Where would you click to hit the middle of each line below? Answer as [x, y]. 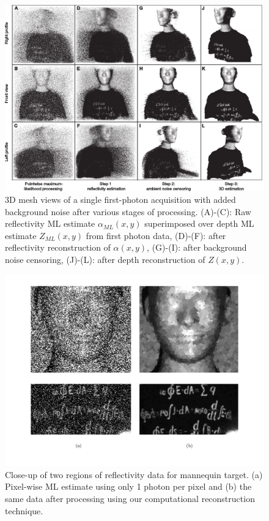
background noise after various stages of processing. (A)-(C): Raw [128, 211]
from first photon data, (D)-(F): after [156, 235]
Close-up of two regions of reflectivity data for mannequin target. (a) [134, 474]
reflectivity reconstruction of [58, 247]
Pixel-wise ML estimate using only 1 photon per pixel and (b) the [128, 486]
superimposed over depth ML [199, 223]
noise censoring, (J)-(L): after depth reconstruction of [105, 260]
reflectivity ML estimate [50, 223]
